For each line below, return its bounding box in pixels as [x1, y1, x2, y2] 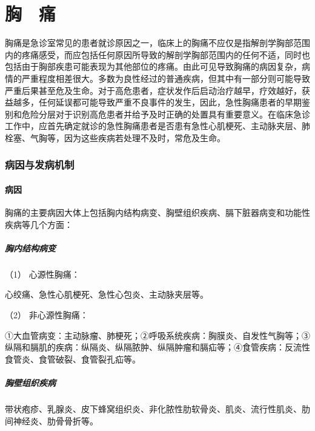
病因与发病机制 [5, 157, 75, 172]
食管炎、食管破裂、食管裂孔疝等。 [5, 352, 141, 365]
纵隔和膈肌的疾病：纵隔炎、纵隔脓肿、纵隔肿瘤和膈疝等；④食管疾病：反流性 [5, 341, 310, 353]
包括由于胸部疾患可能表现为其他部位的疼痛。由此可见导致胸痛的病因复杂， [5, 60, 302, 73]
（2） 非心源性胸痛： [5, 309, 88, 321]
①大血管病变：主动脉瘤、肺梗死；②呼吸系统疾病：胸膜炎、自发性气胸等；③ [5, 329, 310, 341]
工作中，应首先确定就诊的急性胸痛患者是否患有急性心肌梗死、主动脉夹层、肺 [5, 119, 310, 132]
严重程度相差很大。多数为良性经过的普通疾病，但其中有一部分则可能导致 [21, 72, 310, 84]
